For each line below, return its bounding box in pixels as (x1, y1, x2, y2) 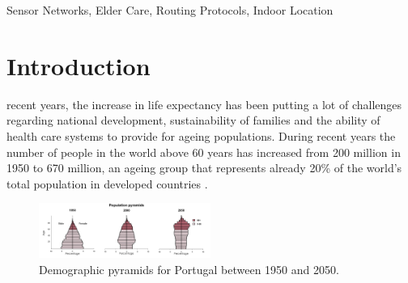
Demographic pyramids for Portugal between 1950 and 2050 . (39, 260, 339, 277)
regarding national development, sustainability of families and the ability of (6, 112, 380, 129)
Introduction (6, 49, 151, 82)
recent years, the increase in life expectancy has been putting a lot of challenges (6, 95, 402, 112)
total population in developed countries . (6, 175, 208, 192)
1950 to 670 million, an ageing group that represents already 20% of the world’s (6, 159, 402, 176)
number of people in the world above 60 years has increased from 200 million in (6, 143, 401, 160)
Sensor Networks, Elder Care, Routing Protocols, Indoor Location (6, 2, 334, 18)
